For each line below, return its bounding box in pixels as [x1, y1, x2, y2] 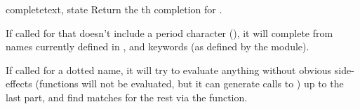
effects [6, 76, 32, 91]
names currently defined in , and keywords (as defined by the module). [6, 39, 309, 54]
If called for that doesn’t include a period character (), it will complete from [6, 25, 333, 40]
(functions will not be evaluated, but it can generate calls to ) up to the [35, 76, 344, 91]
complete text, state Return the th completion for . [6, 2, 222, 16]
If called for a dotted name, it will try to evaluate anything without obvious [6, 62, 332, 77]
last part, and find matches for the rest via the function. [6, 89, 248, 104]
